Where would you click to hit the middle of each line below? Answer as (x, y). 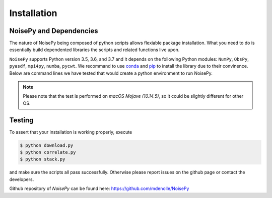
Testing (21, 120)
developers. (22, 179)
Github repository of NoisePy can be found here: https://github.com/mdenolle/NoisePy (99, 188)
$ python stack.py (43, 159)
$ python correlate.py (48, 152)
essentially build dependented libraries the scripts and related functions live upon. (94, 50)
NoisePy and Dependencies (54, 31)
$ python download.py (47, 145)
